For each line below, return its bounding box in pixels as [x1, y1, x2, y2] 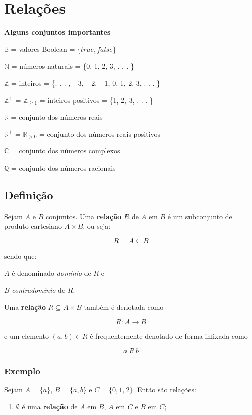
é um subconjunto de [167, 211, 232, 221]
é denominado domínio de [12, 268, 91, 278]
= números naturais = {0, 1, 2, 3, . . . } [11, 61, 135, 71]
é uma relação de [22, 401, 78, 411]
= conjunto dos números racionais [11, 162, 116, 173]
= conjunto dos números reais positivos [39, 128, 161, 139]
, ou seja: [83, 221, 111, 231]
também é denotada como [84, 301, 164, 312]
